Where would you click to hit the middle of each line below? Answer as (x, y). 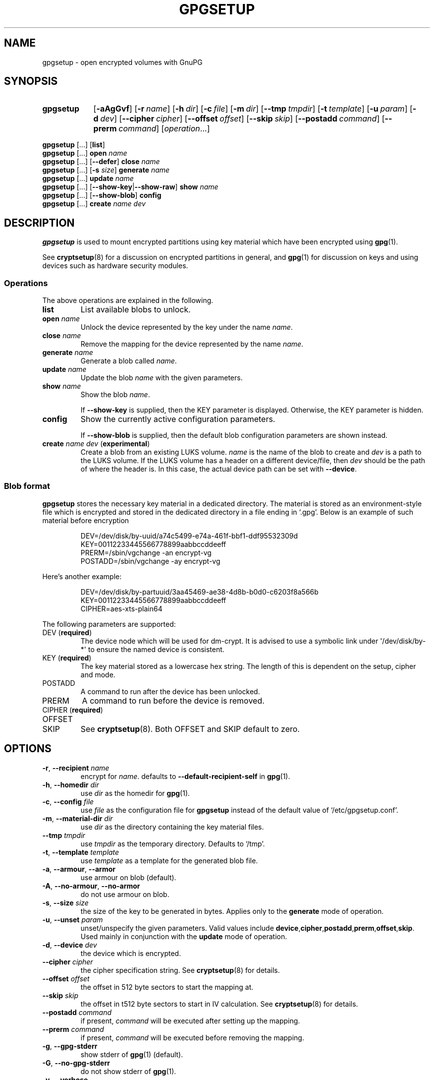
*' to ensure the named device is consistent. (152, 649)
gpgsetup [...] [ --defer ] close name (101, 162)
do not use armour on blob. (125, 894)
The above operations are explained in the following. (128, 300)
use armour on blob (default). (128, 877)
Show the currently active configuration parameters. (178, 419)
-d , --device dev (70, 945)
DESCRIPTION (39, 223)
